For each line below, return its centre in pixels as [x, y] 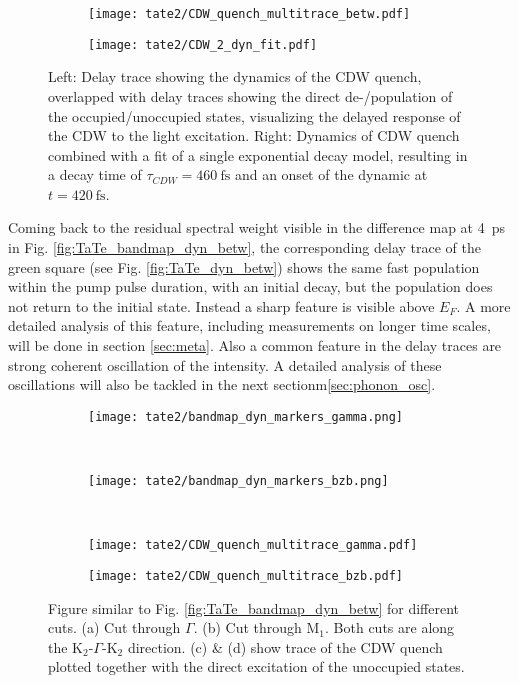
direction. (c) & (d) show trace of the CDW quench [285, 646]
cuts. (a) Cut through [114, 627]
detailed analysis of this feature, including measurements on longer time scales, [249, 325]
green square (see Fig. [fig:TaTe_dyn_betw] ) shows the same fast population [244, 266]
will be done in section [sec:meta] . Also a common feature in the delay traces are [255, 345]
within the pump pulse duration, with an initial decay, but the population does [250, 286]
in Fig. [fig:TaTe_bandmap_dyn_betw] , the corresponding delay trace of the [244, 247]
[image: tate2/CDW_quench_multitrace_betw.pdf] [249, 14]
